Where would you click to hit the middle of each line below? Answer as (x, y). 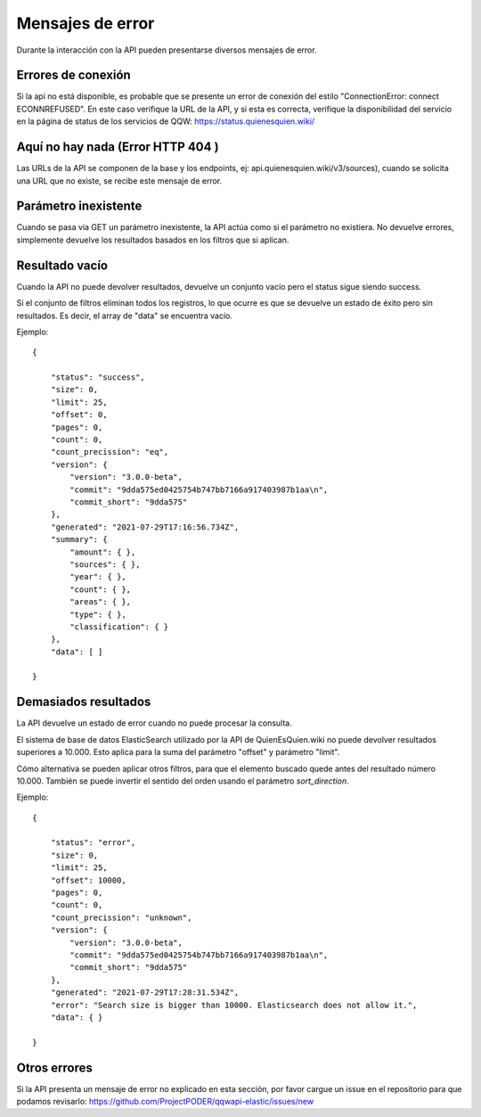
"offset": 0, (79, 415)
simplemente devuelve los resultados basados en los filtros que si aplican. (153, 240)
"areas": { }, (101, 602)
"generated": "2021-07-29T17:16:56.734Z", (145, 527)
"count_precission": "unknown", (121, 917)
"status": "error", (93, 843)
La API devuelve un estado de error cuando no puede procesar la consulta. (155, 723)
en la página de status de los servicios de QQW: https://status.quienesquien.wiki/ (166, 121)
